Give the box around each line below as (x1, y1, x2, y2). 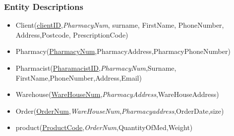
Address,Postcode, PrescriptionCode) (15, 29, 128, 40)
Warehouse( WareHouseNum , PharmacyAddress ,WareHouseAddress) (15, 89, 219, 99)
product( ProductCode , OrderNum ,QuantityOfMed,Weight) (15, 122, 193, 133)
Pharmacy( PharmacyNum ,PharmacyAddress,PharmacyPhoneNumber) (15, 46, 231, 56)
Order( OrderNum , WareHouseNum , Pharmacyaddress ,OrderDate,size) (15, 105, 224, 116)
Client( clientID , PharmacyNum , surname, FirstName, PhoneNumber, (15, 20, 224, 30)
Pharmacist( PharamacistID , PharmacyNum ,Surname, (15, 63, 176, 73)
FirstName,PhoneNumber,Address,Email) (15, 72, 142, 83)
